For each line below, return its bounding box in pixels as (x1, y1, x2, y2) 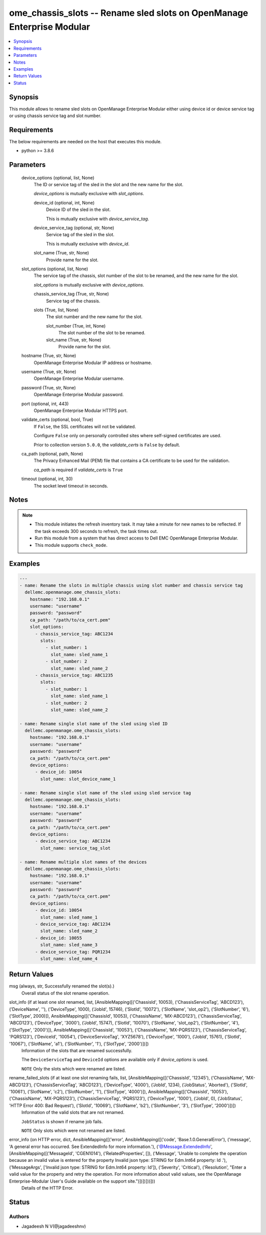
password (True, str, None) (21, 384, 76, 390)
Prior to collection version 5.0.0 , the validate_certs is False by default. (33, 442, 180, 448)
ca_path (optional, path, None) (21, 451, 83, 456)
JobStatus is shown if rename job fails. (21, 1118, 103, 1124)
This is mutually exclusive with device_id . (46, 241, 130, 247)
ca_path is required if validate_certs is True (33, 467, 123, 473)
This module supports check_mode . (34, 542, 108, 548)
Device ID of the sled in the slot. (46, 206, 111, 212)
